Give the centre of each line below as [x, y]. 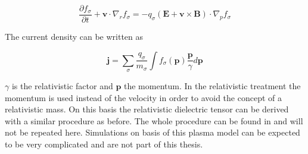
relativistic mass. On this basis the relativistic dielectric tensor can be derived [147, 109]
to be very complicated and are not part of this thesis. [104, 144]
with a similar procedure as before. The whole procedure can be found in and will [154, 120]
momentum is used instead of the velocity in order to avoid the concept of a [143, 97]
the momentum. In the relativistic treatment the [212, 86]
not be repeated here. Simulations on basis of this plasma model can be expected [153, 132]
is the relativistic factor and [62, 86]
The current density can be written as [74, 37]
